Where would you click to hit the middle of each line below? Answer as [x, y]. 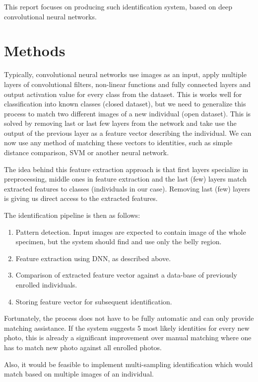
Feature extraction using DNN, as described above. [93, 258]
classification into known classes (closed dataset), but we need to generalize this [125, 104]
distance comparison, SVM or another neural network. [87, 152]
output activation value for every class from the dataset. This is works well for [123, 94]
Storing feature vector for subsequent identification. [94, 301]
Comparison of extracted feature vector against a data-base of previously [126, 275]
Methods [35, 50]
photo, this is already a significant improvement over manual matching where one [128, 337]
